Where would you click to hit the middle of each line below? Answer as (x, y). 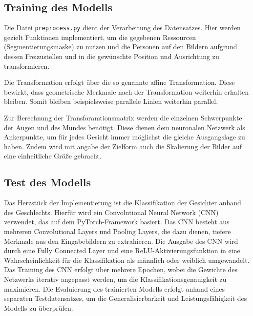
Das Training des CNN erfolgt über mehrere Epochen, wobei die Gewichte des (121, 269)
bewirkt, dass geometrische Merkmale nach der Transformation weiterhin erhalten (126, 91)
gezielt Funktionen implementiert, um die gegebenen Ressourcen (100, 37)
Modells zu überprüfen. (39, 307)
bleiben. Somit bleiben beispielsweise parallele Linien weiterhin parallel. (111, 101)
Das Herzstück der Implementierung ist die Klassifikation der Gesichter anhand (123, 203)
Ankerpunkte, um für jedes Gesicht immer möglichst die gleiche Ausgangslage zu (125, 137)
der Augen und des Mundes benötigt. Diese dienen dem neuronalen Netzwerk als (125, 127)
